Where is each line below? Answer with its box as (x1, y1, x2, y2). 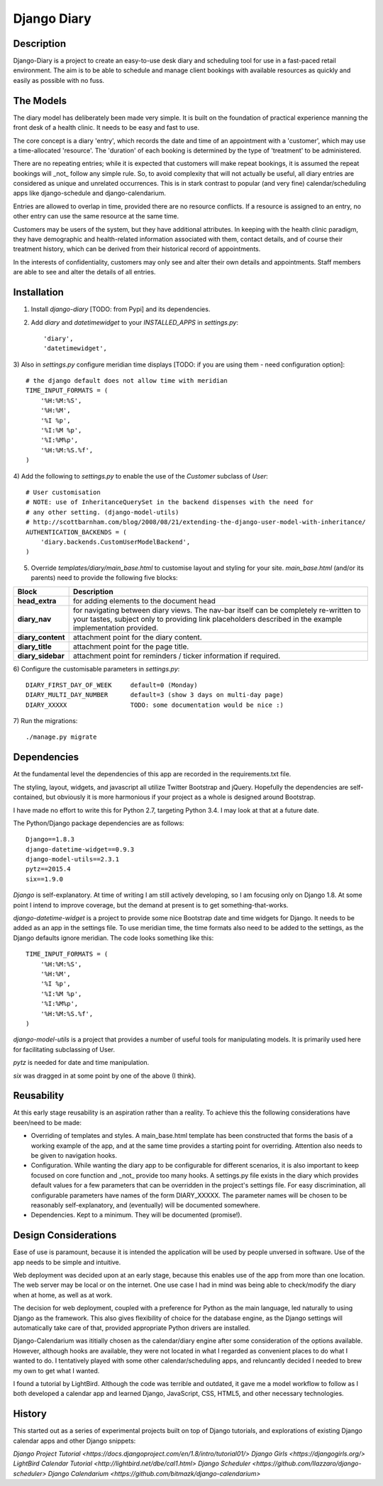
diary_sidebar (17, 651, 65, 661)
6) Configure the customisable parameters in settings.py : (13, 664, 180, 673)
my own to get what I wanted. (13, 1366, 100, 1375)
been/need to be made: (13, 1118, 82, 1127)
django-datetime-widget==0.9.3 (26, 845, 135, 854)
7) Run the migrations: (13, 717, 78, 725)
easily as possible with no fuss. (13, 76, 105, 84)
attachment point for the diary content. (72, 632, 202, 642)
